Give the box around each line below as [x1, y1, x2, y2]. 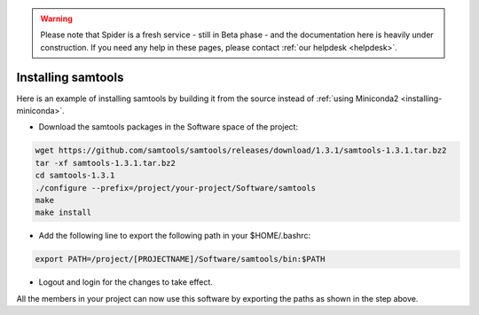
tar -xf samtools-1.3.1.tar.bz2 [35, 158, 177, 168]
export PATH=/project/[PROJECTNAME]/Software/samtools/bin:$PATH [35, 254, 326, 264]
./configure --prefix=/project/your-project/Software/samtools [35, 183, 317, 193]
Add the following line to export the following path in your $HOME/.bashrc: [38, 231, 310, 241]
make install [35, 208, 92, 217]
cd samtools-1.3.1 [35, 170, 115, 181]
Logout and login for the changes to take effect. [38, 277, 213, 287]
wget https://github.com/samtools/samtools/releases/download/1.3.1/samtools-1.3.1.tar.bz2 [35, 146, 447, 155]
